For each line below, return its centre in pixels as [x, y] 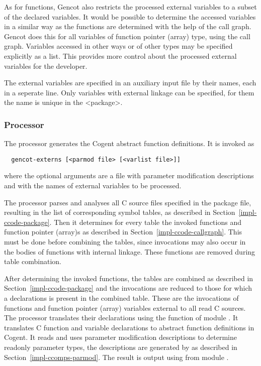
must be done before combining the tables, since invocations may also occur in [125, 241]
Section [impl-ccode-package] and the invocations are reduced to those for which [128, 288]
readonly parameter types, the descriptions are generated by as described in [121, 347]
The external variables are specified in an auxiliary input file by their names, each [130, 83]
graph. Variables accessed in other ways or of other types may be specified [118, 46]
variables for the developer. [46, 66]
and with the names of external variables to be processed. [93, 185]
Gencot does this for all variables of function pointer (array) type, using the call [127, 36]
